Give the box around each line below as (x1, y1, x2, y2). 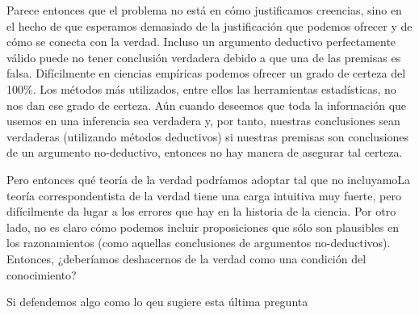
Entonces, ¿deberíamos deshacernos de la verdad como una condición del (6, 250, 367, 267)
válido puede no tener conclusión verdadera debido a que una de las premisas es (6, 48, 401, 65)
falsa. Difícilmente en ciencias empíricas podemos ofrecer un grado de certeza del (6, 65, 406, 82)
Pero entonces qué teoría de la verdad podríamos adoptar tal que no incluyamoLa (6, 170, 411, 187)
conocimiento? (6, 266, 77, 283)
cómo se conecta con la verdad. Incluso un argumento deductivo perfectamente (6, 33, 396, 50)
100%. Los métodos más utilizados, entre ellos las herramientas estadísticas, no (6, 80, 396, 97)
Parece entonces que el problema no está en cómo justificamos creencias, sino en (6, 2, 402, 18)
